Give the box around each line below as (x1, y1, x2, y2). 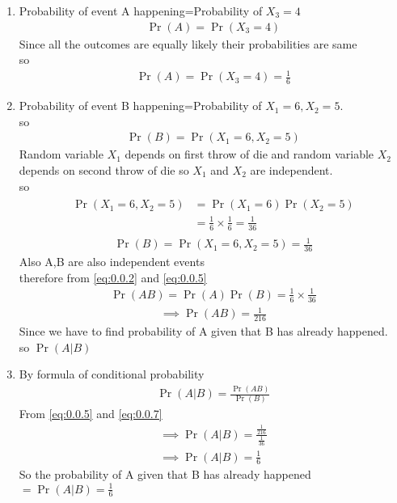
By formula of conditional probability (19, 366, 205, 383)
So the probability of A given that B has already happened (19, 466, 311, 483)
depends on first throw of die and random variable (125, 146, 374, 163)
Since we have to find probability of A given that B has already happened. (19, 322, 388, 339)
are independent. (250, 162, 333, 178)
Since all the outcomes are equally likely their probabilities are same (19, 35, 357, 52)
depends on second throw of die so (19, 162, 189, 178)
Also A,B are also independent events (19, 253, 205, 269)
